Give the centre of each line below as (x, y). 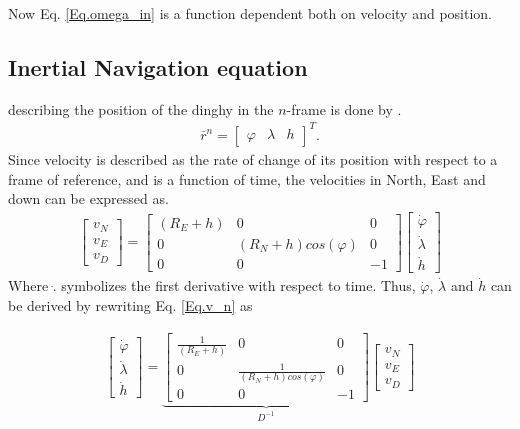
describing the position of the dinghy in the (141, 108)
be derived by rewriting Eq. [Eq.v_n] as (130, 305)
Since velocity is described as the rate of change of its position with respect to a (253, 158)
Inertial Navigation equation (158, 66)
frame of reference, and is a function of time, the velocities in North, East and (247, 178)
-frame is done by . (344, 108)
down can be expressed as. (88, 198)
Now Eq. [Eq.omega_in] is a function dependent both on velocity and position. (250, 13)
